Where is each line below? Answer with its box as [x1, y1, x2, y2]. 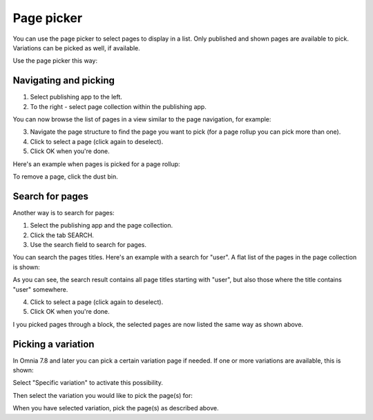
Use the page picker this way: [12, 57, 98, 65]
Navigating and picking [12, 74, 115, 86]
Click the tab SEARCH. [30, 231, 95, 239]
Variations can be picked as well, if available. [12, 43, 141, 52]
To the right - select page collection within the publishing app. [30, 102, 207, 110]
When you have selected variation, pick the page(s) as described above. [12, 404, 219, 412]
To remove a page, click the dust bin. [12, 172, 119, 181]
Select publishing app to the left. [30, 93, 122, 101]
